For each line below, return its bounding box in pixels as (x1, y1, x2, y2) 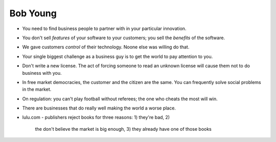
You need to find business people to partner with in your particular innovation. (22, 25, 187, 32)
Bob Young (9, 8, 57, 19)
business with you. (22, 70, 62, 76)
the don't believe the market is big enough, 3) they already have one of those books (35, 126, 212, 132)
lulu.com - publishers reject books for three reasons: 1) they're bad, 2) (22, 115, 170, 121)
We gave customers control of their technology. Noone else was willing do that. (22, 44, 190, 50)
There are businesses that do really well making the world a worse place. (22, 105, 176, 111)
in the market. (22, 87, 52, 93)
